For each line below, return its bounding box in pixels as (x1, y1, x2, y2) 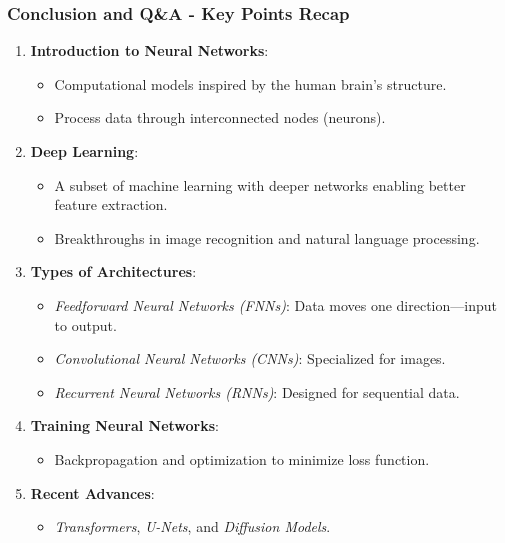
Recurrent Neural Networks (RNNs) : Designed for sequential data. (54, 381, 460, 402)
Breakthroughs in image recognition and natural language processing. (54, 227, 480, 248)
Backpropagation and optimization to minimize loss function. (54, 448, 430, 469)
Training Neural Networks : (30, 415, 219, 436)
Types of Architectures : (30, 261, 197, 282)
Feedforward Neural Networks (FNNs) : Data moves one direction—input (54, 294, 497, 315)
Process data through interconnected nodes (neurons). (54, 107, 386, 128)
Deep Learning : (30, 141, 139, 161)
